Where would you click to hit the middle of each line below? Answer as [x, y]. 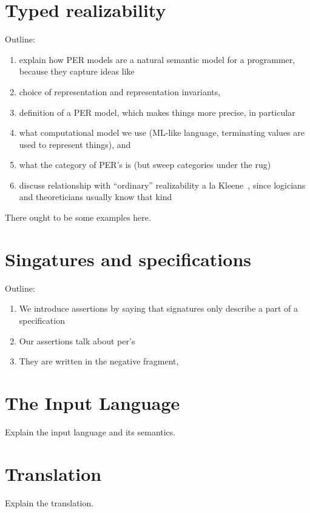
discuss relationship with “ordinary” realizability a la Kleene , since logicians [162, 185]
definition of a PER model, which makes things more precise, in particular [157, 112]
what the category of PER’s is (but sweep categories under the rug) [145, 165]
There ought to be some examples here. [78, 217]
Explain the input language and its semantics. [90, 431]
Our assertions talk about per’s [77, 340]
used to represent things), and [75, 144]
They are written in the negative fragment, [99, 361]
